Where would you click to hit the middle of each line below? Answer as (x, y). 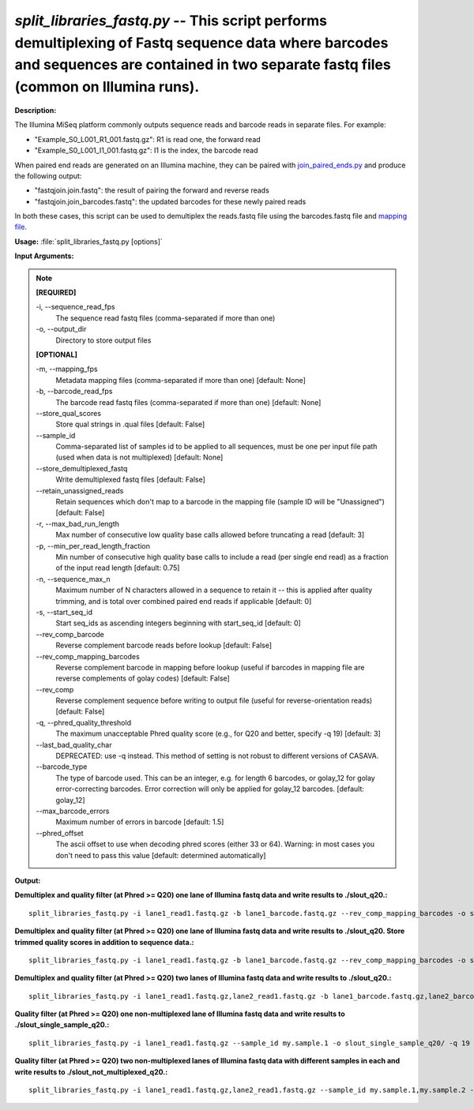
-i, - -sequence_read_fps (75, 307)
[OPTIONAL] (57, 354)
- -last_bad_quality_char (74, 744)
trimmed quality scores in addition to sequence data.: (104, 942)
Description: (36, 110)
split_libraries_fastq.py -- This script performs (171, 21)
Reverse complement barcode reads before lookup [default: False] (164, 645)
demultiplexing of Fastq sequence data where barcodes (201, 43)
